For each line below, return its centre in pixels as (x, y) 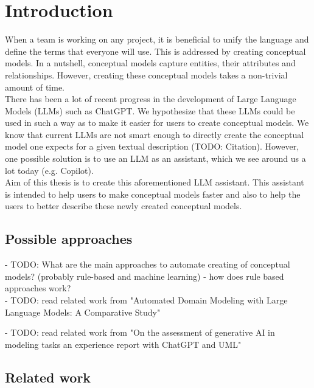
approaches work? (38, 288)
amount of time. (35, 87)
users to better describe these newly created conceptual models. (124, 206)
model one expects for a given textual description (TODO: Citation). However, (152, 146)
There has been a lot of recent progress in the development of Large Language (151, 99)
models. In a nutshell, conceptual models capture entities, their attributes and (150, 63)
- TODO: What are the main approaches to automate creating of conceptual (148, 264)
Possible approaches (69, 239)
